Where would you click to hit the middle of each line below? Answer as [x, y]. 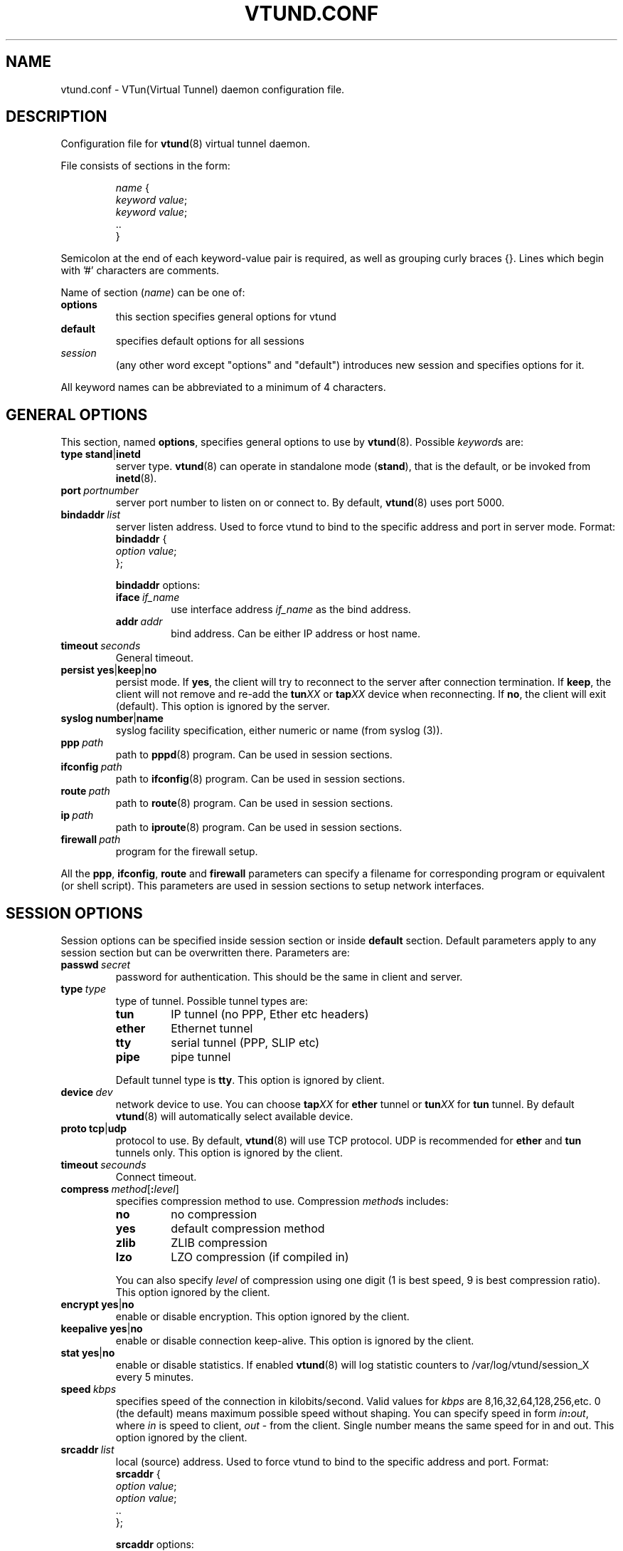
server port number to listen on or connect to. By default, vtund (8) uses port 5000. [310, 503]
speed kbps [89, 1389]
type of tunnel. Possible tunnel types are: [212, 1001]
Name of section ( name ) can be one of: [153, 293]
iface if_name [148, 597]
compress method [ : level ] [120, 1189]
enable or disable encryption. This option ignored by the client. [262, 1317]
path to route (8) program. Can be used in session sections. [254, 803]
